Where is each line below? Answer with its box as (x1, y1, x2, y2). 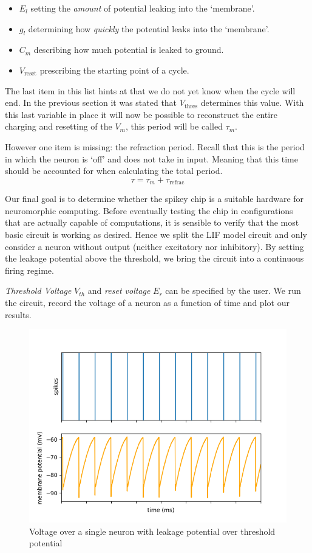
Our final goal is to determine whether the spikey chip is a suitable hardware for (5, 192, 304, 205)
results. (5, 308, 32, 321)
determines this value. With (200, 96, 304, 109)
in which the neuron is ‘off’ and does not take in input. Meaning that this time (5, 152, 298, 165)
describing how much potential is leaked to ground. (33, 43, 224, 56)
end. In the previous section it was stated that (5, 96, 177, 109)
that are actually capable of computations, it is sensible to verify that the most (5, 216, 299, 229)
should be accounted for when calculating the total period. (5, 164, 223, 177)
